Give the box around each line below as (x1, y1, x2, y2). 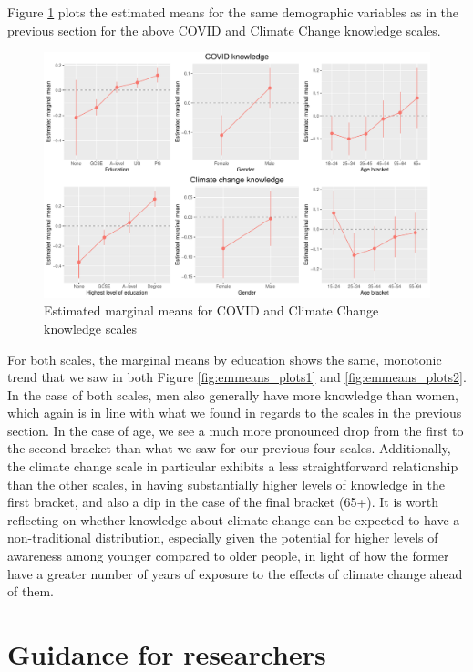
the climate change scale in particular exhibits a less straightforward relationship (7, 457, 458, 476)
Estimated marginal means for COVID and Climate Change (44, 301, 379, 320)
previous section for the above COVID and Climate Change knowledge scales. (7, 20, 441, 39)
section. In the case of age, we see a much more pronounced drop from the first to (7, 420, 464, 439)
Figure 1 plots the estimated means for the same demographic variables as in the (7, 3, 459, 21)
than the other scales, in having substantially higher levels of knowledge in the (7, 474, 445, 493)
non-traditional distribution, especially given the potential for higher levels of (7, 528, 438, 547)
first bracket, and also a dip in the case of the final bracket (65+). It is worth (7, 492, 438, 512)
